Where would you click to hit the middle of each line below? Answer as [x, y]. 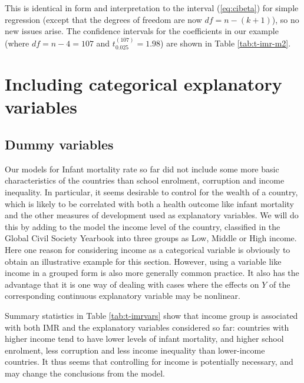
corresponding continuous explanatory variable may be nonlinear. [123, 296]
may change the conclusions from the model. [85, 373]
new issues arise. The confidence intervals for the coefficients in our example [142, 31]
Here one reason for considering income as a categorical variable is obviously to [148, 249]
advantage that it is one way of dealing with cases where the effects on [132, 284]
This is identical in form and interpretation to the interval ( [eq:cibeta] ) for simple [152, 8]
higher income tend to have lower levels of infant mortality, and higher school [144, 339]
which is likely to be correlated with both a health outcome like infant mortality [149, 203]
